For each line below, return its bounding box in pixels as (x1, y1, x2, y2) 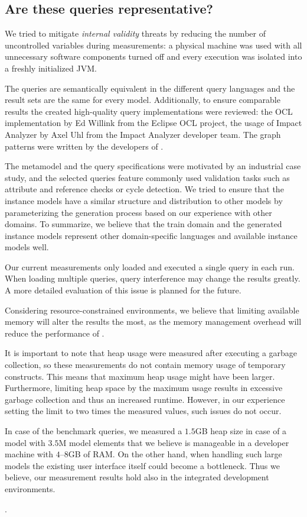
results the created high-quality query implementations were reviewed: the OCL (5, 105, 293, 117)
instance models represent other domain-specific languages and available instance (5, 229, 298, 241)
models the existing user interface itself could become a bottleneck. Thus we (5, 459, 280, 471)
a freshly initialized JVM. (5, 62, 97, 74)
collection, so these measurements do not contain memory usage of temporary (5, 358, 286, 371)
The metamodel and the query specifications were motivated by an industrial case (5, 160, 301, 172)
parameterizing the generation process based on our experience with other (5, 206, 272, 218)
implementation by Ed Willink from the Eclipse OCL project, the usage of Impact (5, 117, 302, 129)
